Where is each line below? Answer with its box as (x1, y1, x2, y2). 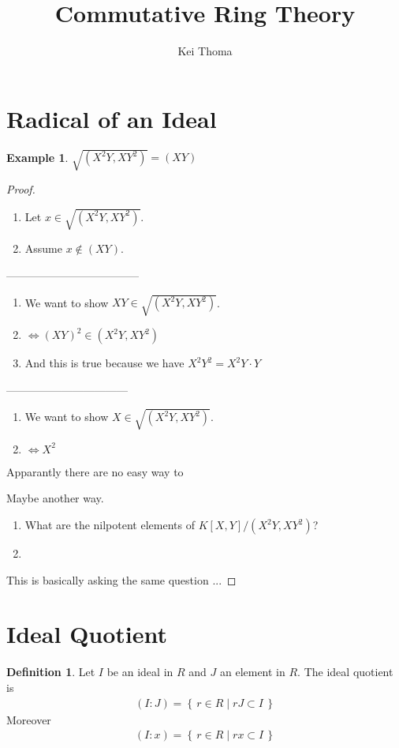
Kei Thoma (177, 43, 233, 59)
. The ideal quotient (297, 663, 393, 680)
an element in (219, 663, 285, 680)
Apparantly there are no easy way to (6, 463, 184, 479)
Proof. (6, 181, 35, 197)
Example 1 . (6, 148, 69, 165)
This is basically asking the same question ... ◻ (6, 571, 237, 588)
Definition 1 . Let (6, 663, 95, 680)
